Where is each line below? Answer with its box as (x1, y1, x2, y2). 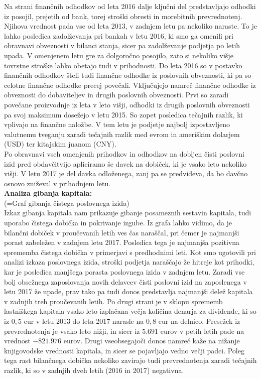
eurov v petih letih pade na (160, 325, 244, 336)
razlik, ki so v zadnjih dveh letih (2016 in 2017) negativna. (4, 364, 184, 375)
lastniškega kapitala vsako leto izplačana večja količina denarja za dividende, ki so (4, 306, 256, 316)
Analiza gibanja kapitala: (4, 188, 92, 198)
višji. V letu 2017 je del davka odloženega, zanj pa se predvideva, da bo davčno (4, 168, 248, 179)
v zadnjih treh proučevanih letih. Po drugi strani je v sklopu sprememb (4, 296, 223, 306)
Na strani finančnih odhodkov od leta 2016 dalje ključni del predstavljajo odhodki (4, 1, 256, 11)
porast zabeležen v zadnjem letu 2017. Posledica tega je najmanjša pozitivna (4, 237, 240, 247)
